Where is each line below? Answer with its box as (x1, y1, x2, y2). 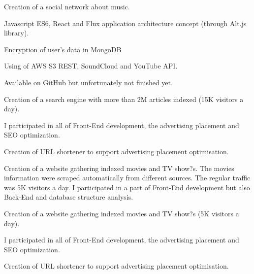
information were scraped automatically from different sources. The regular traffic (4, 172, 251, 183)
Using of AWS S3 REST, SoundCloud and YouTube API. (4, 61, 178, 71)
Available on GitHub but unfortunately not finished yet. (4, 77, 173, 87)
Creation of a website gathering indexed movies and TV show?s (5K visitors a (4, 208, 239, 218)
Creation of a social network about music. (4, 1, 130, 11)
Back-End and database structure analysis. (4, 192, 133, 202)
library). (4, 28, 29, 38)
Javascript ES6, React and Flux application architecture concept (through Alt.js (4, 18, 247, 28)
